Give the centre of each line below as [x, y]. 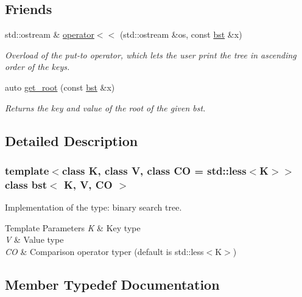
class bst [26, 184]
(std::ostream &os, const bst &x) [181, 34]
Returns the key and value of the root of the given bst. [105, 107]
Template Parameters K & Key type [73, 227]
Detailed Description [72, 140]
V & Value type [34, 239]
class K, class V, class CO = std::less [154, 170]
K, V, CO [88, 184]
